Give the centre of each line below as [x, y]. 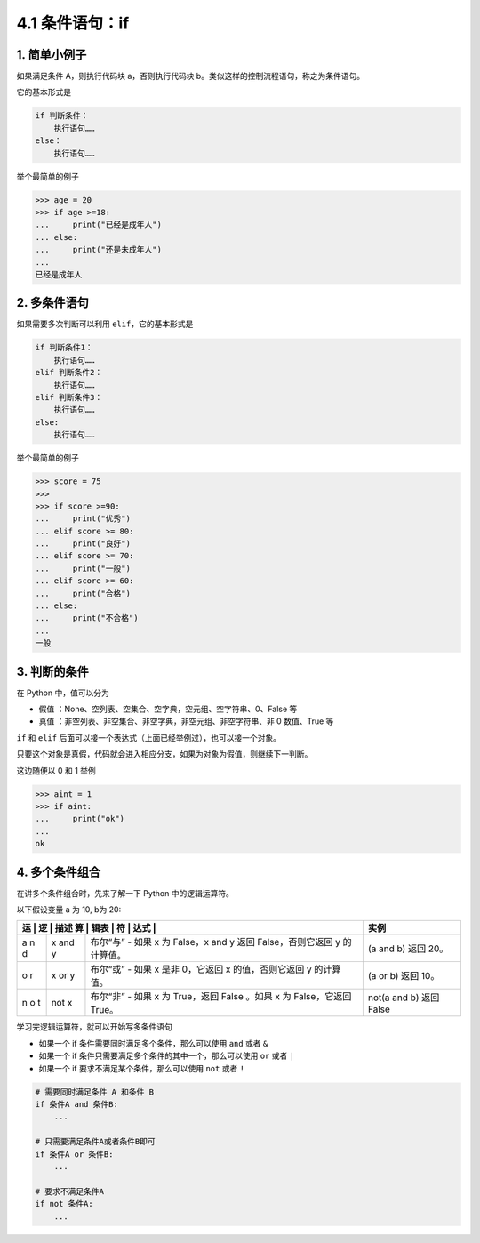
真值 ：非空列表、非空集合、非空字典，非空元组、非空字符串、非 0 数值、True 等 [186, 721]
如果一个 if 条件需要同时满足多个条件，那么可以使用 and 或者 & [153, 1043]
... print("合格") [83, 593]
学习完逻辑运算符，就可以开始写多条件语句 [94, 1027]
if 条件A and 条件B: [77, 1104]
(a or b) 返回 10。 [404, 976]
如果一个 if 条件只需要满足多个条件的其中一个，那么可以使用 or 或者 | [167, 1056]
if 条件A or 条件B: [74, 1154]
